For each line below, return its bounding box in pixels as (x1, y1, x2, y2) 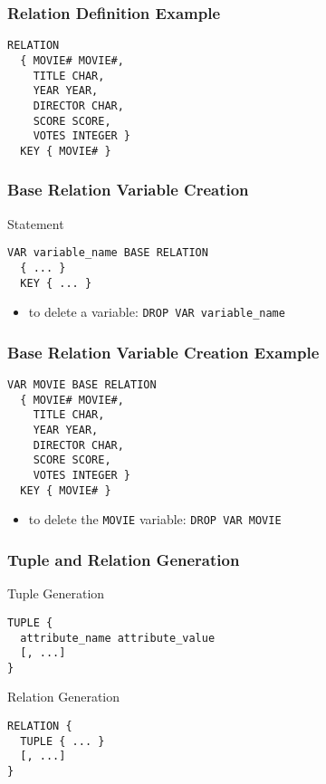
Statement (7, 214, 64, 233)
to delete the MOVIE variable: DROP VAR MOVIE (28, 510, 282, 529)
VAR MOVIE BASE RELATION (7, 378, 157, 392)
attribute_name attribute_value (20, 631, 216, 645)
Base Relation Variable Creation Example (7, 340, 320, 363)
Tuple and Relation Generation (7, 548, 240, 570)
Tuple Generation (7, 584, 105, 603)
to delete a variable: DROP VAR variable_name (28, 302, 285, 321)
